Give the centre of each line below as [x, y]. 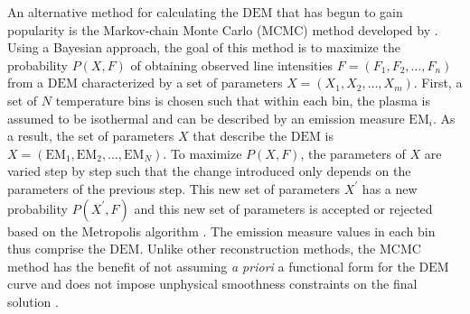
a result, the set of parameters [91, 136]
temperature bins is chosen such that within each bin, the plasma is [243, 100]
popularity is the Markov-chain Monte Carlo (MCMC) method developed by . [223, 29]
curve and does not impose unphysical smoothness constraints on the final [212, 284]
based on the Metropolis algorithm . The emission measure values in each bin [221, 231]
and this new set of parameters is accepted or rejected [283, 208]
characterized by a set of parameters [182, 83]
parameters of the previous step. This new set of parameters [174, 188]
